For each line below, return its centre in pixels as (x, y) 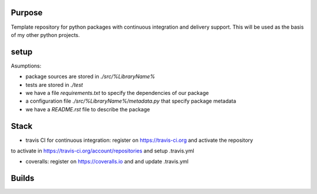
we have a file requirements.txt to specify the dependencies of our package (117, 93)
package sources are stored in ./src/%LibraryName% (90, 77)
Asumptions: (26, 66)
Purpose (27, 13)
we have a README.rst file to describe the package (88, 109)
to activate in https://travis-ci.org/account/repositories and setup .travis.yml (102, 151)
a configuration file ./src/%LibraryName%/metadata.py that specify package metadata (131, 101)
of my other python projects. (45, 35)
